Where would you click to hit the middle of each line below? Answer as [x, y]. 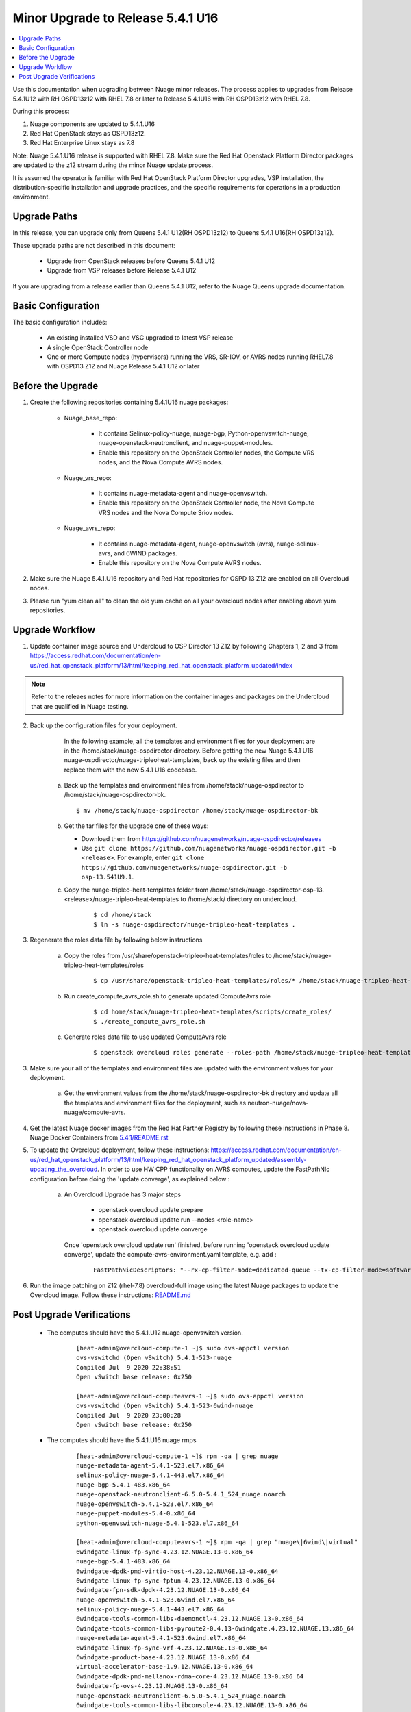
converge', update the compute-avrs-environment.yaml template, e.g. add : [170, 1254]
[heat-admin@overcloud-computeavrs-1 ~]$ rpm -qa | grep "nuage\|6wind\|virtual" [217, 1542]
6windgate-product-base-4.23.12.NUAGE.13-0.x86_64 [163, 1658]
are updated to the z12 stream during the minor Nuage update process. [113, 165]
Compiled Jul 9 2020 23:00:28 [129, 1415]
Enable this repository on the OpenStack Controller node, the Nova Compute [206, 503]
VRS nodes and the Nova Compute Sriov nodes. [166, 512]
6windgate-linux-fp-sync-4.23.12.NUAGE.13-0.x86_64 [165, 1552]
